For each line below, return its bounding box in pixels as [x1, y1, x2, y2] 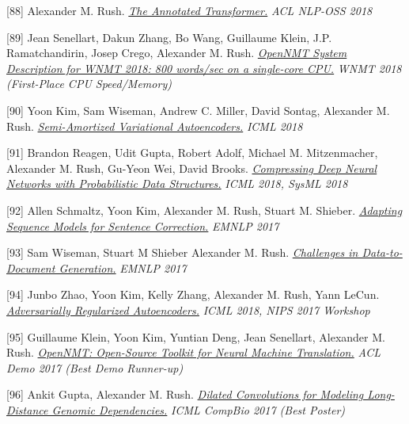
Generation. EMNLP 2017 [59, 259, 187, 276]
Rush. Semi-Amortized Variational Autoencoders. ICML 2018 [6, 117, 303, 134]
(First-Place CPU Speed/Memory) [6, 75, 172, 92]
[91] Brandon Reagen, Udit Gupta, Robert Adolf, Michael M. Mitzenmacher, [6, 144, 378, 161]
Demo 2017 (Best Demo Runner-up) [6, 359, 184, 376]
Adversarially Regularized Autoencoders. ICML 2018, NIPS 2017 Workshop [6, 301, 370, 318]
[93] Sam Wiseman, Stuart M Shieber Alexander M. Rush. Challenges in [6, 244, 358, 261]
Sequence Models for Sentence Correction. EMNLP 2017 [6, 217, 279, 234]
